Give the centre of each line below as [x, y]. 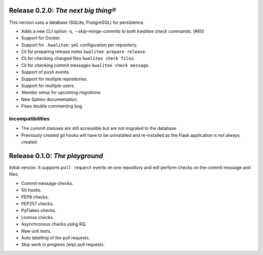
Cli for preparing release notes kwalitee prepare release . [84, 52]
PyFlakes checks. [39, 210]
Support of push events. [46, 72]
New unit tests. [36, 231]
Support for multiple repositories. [54, 79]
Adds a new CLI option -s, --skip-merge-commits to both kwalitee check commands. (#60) [113, 31]
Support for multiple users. [48, 86]
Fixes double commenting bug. [52, 106]
